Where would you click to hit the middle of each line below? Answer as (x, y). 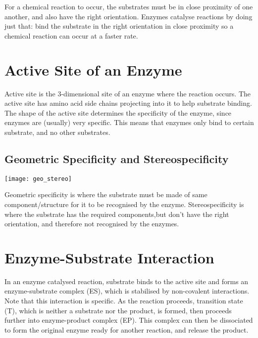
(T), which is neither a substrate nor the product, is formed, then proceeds (118, 310)
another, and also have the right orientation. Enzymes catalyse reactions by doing (129, 16)
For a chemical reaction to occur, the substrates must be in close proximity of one (129, 6)
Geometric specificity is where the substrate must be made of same (106, 194)
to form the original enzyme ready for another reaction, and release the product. (127, 329)
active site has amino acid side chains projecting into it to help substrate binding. (128, 103)
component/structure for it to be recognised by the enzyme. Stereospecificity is (124, 204)
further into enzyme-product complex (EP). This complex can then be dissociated (129, 320)
